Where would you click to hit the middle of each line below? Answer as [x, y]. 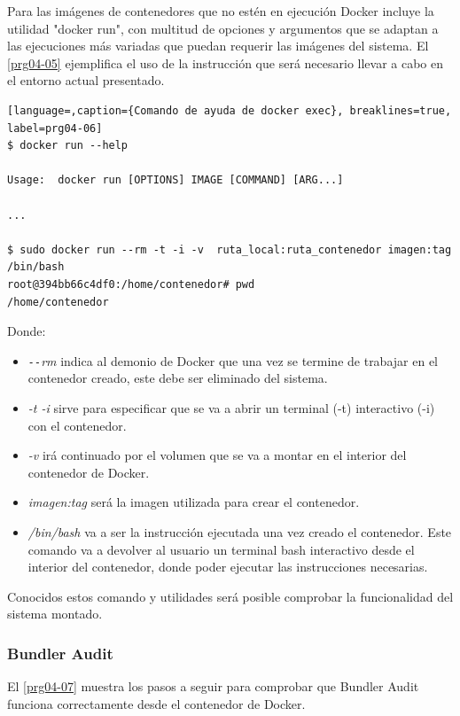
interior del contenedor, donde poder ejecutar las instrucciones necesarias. [228, 567]
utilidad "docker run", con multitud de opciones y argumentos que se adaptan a [223, 28]
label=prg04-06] [55, 128]
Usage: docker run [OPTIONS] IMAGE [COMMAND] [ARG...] [175, 180]
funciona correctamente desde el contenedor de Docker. [156, 703]
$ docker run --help [68, 146]
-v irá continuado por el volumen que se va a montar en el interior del [217, 455]
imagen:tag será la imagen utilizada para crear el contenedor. [194, 502]
